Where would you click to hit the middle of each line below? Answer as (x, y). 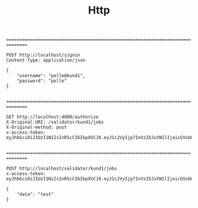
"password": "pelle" (42, 81)
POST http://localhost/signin (43, 55)
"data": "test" (35, 194)
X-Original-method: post (37, 127)
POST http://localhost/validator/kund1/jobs (62, 169)
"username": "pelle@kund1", (51, 76)
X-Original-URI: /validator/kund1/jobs (55, 122)
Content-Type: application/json (46, 60)
